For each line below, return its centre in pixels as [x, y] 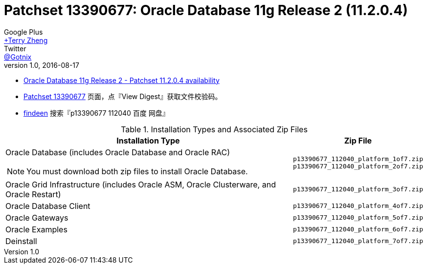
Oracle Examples [36, 229]
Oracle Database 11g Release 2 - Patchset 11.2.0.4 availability [122, 80]
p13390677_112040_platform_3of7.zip [358, 189]
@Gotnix [18, 57]
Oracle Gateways [37, 217]
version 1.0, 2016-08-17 [42, 65]
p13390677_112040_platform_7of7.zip [358, 241]
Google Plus [23, 32]
